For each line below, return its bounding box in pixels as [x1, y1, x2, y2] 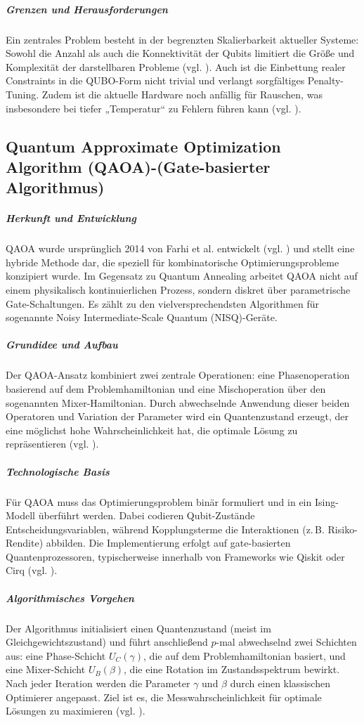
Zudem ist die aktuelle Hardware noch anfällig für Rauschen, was [41, 86, 323, 101]
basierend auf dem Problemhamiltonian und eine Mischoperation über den [6, 381, 326, 396]
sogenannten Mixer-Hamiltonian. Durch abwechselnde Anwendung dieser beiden [6, 395, 350, 410]
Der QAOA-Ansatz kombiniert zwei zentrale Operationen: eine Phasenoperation [6, 367, 350, 382]
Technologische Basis [6, 464, 110, 478]
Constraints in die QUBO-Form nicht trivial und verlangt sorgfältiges [6, 73, 305, 88]
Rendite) [6, 535, 44, 550]
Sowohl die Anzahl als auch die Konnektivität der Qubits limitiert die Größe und [6, 46, 355, 60]
